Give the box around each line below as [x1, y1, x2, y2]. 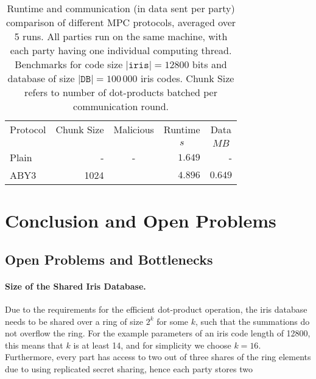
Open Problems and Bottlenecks [5, 249, 213, 268]
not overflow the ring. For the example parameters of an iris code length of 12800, [5, 327, 311, 339]
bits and [192, 57, 227, 71]
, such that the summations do [195, 315, 310, 327]
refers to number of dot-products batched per [24, 85, 217, 99]
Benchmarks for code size [15, 57, 123, 71]
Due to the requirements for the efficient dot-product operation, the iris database [5, 302, 307, 315]
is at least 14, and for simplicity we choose [73, 338, 231, 351]
